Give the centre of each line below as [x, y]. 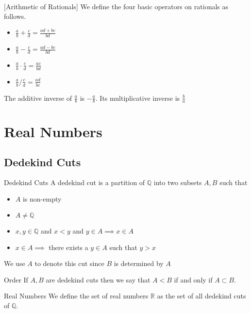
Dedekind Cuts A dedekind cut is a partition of [75, 182]
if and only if [193, 279]
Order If [16, 279]
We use [15, 263]
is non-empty [42, 198]
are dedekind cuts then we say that [98, 279]
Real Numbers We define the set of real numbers [76, 296]
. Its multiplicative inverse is [138, 98]
